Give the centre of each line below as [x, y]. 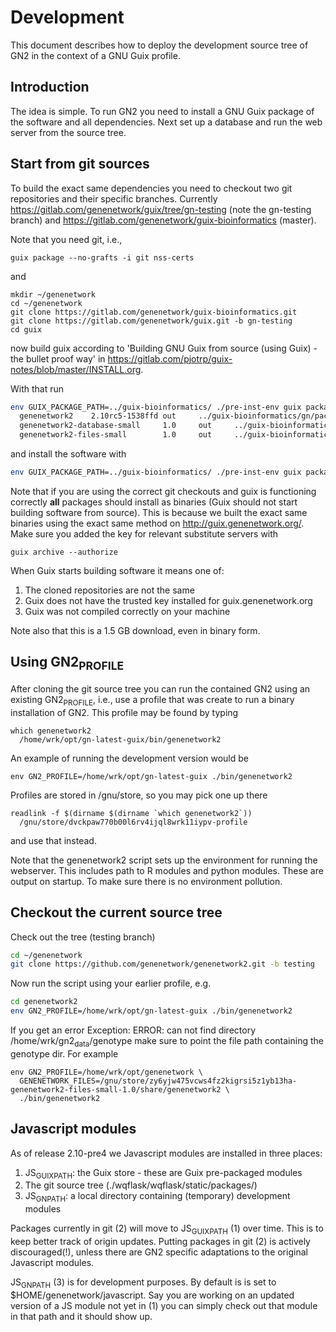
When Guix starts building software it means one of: [117, 570]
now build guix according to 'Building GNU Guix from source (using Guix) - [164, 348]
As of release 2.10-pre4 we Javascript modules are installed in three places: [166, 1153]
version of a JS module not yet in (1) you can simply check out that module [164, 1305]
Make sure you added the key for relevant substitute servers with [144, 533]
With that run [37, 388]
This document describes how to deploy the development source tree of [159, 45]
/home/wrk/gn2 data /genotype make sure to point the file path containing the [167, 1042]
